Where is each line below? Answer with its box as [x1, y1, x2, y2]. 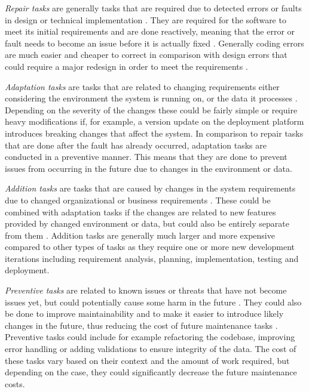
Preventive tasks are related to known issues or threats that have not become [5, 284, 287, 297]
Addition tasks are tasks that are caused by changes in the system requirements [5, 182, 296, 195]
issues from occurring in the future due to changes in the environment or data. [5, 162, 292, 174]
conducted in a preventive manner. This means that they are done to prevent [5, 150, 287, 163]
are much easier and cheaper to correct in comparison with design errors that [5, 48, 287, 61]
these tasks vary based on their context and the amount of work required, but [5, 354, 290, 366]
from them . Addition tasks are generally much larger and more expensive [5, 229, 275, 241]
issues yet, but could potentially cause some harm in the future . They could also [5, 295, 302, 308]
